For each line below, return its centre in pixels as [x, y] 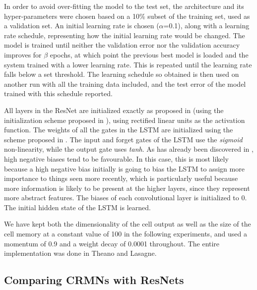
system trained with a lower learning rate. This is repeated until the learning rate [128, 64]
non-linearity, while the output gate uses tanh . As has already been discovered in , [129, 149]
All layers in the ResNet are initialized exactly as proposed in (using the [114, 110]
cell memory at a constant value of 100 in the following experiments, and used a [126, 234]
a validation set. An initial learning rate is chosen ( [82, 26]
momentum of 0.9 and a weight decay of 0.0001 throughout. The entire [112, 243]
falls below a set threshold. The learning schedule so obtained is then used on [122, 74]
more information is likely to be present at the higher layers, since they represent [127, 188]
